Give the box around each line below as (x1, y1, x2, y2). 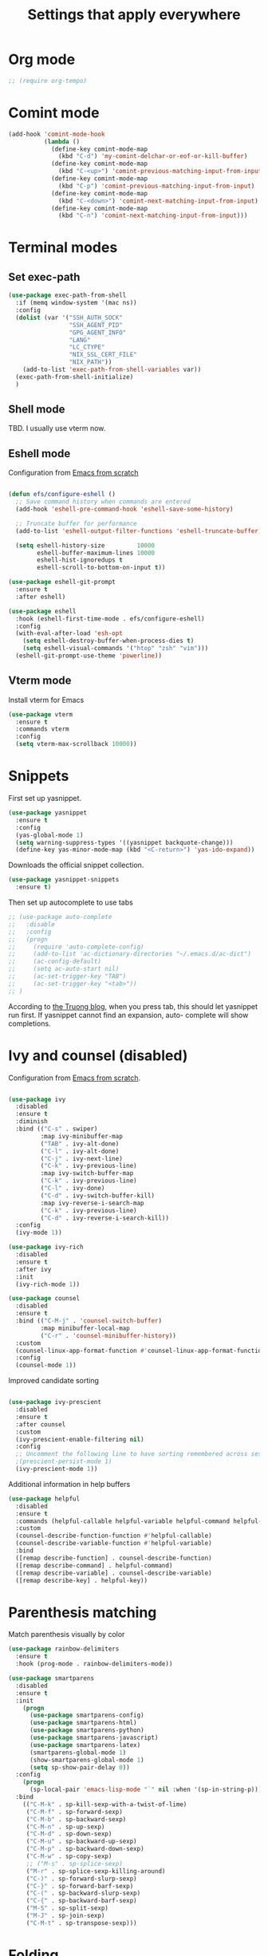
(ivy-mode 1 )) (15, 1228, 62, 1237)
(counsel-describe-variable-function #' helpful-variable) (15, 1540, 213, 1548)
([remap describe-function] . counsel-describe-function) (15, 1554, 213, 1562)
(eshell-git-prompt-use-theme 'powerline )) (15, 652, 162, 660)
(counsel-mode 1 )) (15, 1362, 77, 1370)
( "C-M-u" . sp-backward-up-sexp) (26, 1837, 137, 1846)
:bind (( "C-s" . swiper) (15, 1125, 98, 1134)
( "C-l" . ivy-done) (40, 1185, 105, 1193)
